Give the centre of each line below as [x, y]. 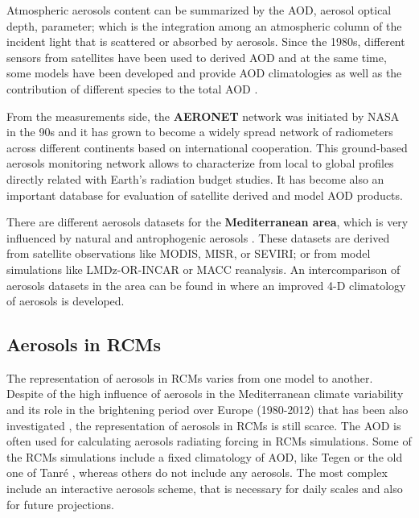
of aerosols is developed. [66, 301]
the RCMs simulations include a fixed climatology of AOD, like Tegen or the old [205, 456]
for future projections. [61, 504]
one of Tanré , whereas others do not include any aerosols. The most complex [197, 472]
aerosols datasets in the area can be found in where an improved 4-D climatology [206, 285]
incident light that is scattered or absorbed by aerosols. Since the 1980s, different [206, 41]
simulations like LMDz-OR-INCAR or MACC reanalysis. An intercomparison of [203, 269]
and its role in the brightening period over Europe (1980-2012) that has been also [207, 410]
